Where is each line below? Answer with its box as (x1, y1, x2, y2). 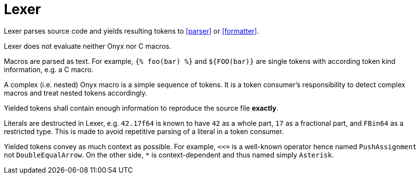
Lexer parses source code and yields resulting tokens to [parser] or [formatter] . (4, 26, 259, 35)
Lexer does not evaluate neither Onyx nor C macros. (4, 41, 172, 50)
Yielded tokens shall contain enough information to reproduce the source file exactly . (4, 103, 279, 112)
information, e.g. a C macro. (4, 65, 94, 74)
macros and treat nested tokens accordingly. (4, 88, 147, 97)
